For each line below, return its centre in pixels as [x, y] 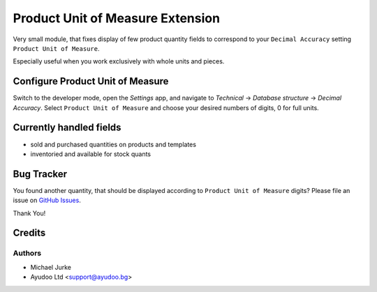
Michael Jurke [51, 267]
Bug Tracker [40, 174]
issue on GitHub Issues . [47, 200]
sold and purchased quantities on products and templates [113, 144]
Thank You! [29, 213]
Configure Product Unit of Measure [91, 81]
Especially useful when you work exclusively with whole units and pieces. [119, 61]
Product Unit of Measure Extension [116, 18]
